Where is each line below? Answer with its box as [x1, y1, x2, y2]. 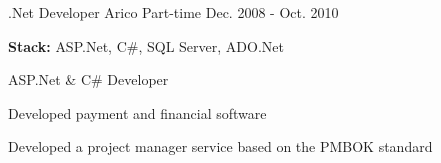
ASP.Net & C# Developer [8, 69, 169, 90]
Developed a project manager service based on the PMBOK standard [8, 136, 433, 157]
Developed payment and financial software [8, 102, 267, 123]
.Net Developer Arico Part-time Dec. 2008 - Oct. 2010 [8, 2, 339, 22]
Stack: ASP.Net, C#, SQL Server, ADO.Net [8, 35, 284, 56]
